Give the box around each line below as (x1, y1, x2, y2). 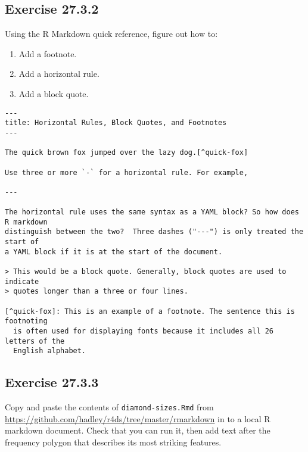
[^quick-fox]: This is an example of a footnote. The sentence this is (5, 307, 295, 316)
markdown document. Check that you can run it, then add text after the (5, 424, 270, 437)
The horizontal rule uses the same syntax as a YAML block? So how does (5, 208, 299, 217)
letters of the (5, 336, 65, 345)
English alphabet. (13, 347, 86, 356)
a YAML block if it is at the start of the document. (5, 247, 223, 256)
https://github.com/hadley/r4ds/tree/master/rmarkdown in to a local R (5, 412, 270, 425)
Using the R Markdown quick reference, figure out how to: (5, 27, 218, 40)
